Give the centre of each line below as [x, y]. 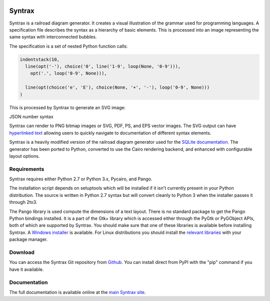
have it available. [26, 269]
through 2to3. [23, 202]
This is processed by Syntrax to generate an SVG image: [67, 107]
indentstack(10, [40, 59]
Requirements [27, 169]
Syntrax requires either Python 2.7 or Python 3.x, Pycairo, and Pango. [81, 179]
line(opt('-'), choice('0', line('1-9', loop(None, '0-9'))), [103, 67]
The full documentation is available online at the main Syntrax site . [77, 292]
